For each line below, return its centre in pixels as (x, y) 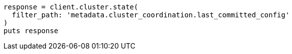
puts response (31, 31)
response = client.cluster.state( (71, 7)
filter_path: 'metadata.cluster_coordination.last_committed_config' (151, 15)
